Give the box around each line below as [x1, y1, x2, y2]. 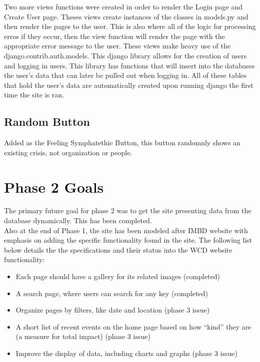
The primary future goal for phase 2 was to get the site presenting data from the [4, 205, 251, 216]
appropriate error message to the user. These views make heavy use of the [4, 40, 230, 51]
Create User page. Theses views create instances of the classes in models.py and [4, 11, 248, 21]
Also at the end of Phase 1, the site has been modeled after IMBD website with [4, 225, 248, 235]
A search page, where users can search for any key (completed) [15, 288, 208, 298]
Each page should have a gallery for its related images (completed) [15, 271, 220, 282]
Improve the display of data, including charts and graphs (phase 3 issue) [15, 348, 237, 358]
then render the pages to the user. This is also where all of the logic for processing [4, 21, 256, 31]
